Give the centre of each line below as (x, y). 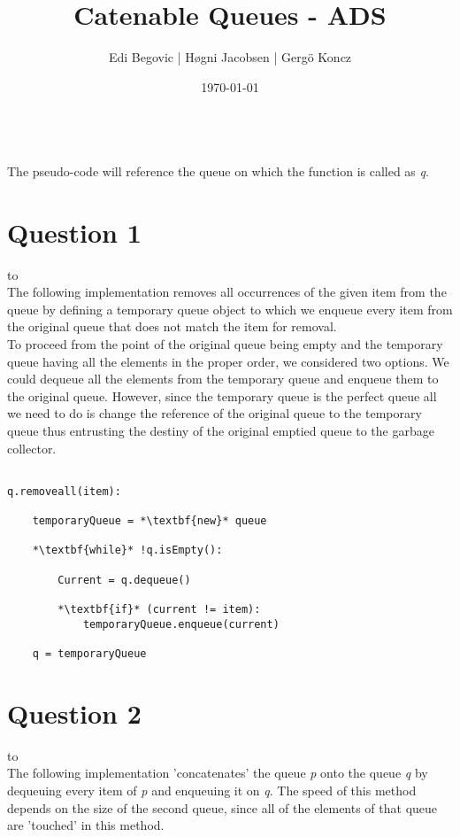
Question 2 (74, 713)
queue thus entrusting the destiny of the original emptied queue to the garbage (221, 430)
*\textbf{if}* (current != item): (159, 610)
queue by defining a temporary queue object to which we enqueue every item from (230, 309)
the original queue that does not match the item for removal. (172, 326)
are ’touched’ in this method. (86, 825)
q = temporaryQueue (89, 654)
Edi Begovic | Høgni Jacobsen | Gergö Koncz (230, 57)
